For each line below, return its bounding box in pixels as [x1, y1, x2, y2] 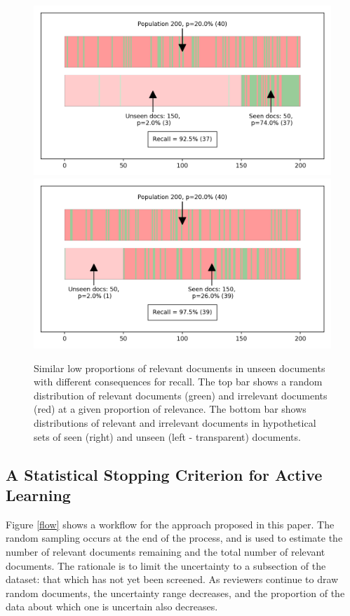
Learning [6, 484, 71, 505]
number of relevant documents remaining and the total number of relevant [6, 544, 325, 559]
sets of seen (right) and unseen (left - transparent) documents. [34, 429, 301, 444]
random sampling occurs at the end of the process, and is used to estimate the [6, 531, 343, 545]
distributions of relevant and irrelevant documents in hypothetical [34, 416, 316, 430]
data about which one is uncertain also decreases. [6, 599, 218, 614]
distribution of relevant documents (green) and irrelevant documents [34, 388, 328, 402]
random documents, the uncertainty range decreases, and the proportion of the [6, 585, 345, 600]
